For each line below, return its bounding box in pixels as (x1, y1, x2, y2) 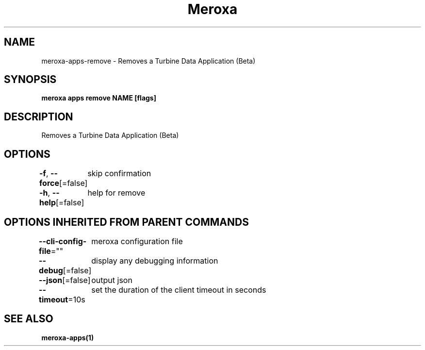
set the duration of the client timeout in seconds (91, 284, 266, 295)
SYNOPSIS (4, 73, 57, 86)
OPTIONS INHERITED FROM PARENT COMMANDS (4, 216, 249, 228)
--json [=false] (39, 275, 91, 285)
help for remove (87, 188, 146, 198)
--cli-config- (39, 236, 87, 246)
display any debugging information (91, 255, 218, 266)
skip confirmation (87, 168, 151, 179)
